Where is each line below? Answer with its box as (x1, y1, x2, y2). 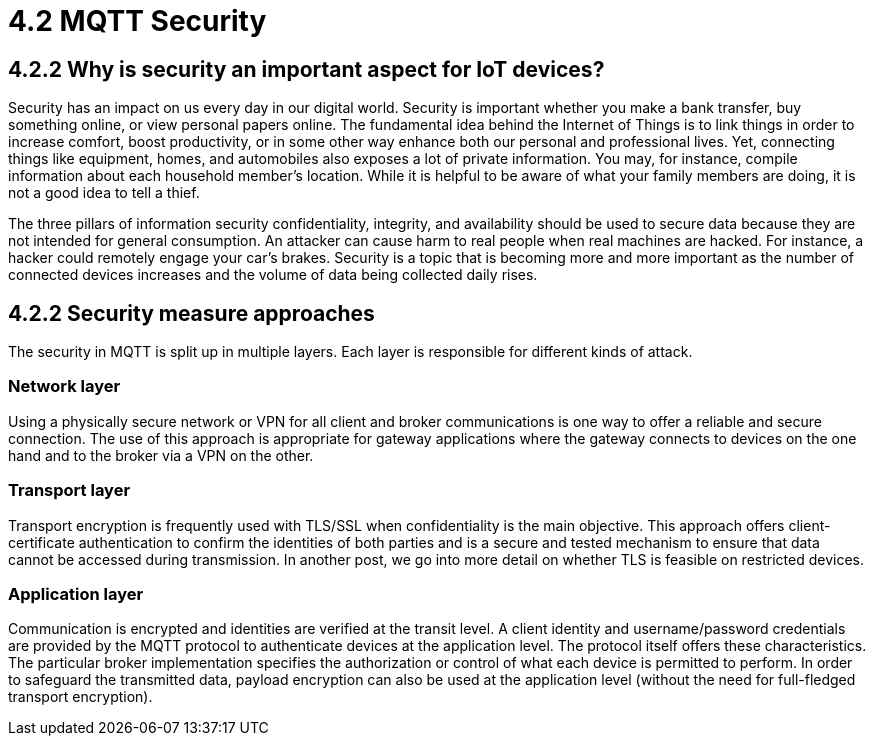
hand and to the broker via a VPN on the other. (8, 446, 314, 464)
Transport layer (8, 480, 131, 501)
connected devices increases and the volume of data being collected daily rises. (8, 266, 538, 284)
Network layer (8, 376, 121, 397)
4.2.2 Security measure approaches (8, 300, 375, 326)
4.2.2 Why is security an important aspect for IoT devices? (8, 56, 605, 82)
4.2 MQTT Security (8, 4, 267, 38)
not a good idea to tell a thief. (8, 184, 200, 202)
